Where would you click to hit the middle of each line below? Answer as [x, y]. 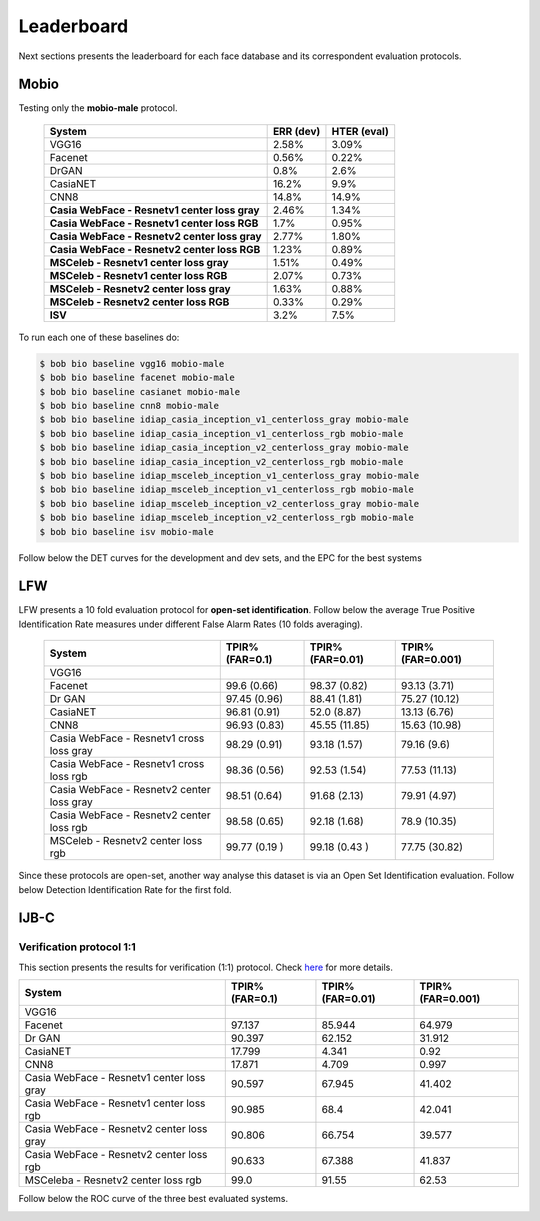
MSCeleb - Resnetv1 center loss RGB [138, 275]
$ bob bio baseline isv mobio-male [126, 531]
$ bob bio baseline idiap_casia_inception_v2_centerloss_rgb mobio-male [221, 461]
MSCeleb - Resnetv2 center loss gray [140, 288]
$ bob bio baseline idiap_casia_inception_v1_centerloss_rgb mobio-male [221, 433]
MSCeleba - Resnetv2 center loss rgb [113, 1180]
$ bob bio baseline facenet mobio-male [137, 378]
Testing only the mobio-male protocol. [98, 108]
